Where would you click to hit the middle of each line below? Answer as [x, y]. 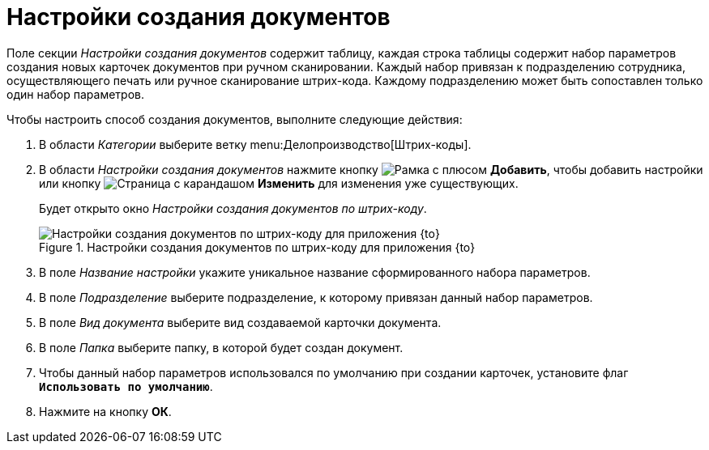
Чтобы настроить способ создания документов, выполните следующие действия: [235, 119]
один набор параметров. [76, 94]
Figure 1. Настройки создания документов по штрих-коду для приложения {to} [257, 247]
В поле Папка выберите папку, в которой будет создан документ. [221, 347]
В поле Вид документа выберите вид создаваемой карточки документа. [240, 322]
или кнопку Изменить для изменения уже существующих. [279, 183]
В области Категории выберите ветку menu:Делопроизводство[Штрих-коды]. [255, 144]
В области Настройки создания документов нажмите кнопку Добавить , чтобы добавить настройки [371, 169]
